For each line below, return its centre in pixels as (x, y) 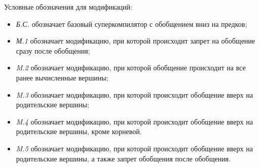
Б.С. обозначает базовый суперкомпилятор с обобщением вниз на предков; (132, 24)
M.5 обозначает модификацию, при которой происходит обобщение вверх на (134, 148)
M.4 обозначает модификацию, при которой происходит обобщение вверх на (134, 121)
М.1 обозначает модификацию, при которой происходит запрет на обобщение (136, 41)
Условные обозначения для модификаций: (68, 7)
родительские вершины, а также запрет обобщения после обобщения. (123, 158)
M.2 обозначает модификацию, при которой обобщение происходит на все (131, 68)
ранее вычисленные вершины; (62, 77)
